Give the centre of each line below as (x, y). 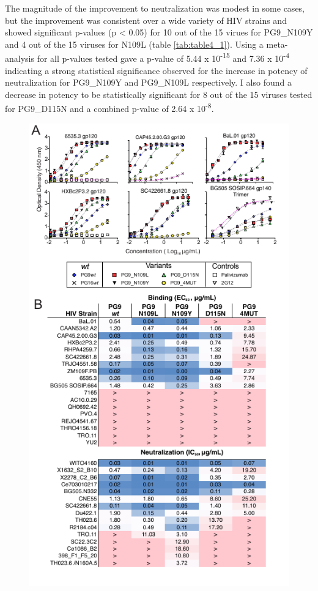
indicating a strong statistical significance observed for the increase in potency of (156, 70)
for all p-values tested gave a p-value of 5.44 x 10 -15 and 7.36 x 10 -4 (163, 58)
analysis (20, 58)
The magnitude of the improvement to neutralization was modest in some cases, (155, 8)
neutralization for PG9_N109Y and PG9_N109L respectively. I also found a (148, 82)
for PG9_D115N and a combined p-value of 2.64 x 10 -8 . (109, 108)
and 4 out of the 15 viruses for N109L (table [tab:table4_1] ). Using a (134, 44)
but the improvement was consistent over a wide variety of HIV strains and (146, 20)
